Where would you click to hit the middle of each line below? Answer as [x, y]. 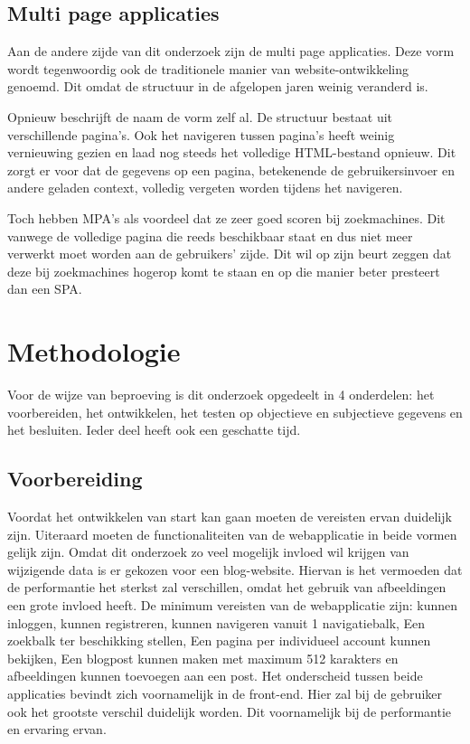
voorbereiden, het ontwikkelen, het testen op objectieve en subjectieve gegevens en [235, 412]
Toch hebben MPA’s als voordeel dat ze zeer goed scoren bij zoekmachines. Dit [226, 217]
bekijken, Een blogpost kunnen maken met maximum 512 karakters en [203, 658]
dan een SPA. [45, 289]
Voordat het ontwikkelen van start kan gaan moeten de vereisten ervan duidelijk [230, 517]
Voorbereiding [75, 479]
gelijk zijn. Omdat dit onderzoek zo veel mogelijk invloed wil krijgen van [208, 552]
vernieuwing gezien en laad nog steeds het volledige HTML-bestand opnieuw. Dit [232, 152]
